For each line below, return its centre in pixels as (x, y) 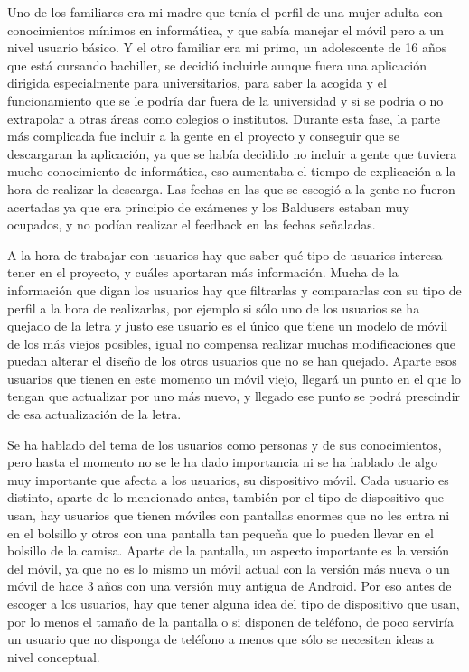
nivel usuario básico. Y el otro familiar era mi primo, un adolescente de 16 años (227, 47)
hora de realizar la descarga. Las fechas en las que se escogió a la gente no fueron (231, 188)
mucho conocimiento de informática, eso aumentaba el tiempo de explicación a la (232, 171)
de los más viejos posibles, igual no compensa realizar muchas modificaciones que (232, 343)
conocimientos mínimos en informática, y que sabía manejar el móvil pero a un (225, 29)
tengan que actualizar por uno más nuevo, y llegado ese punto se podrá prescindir (234, 396)
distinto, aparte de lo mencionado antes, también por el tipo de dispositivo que (226, 497)
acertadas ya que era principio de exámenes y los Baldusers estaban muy (208, 206)
